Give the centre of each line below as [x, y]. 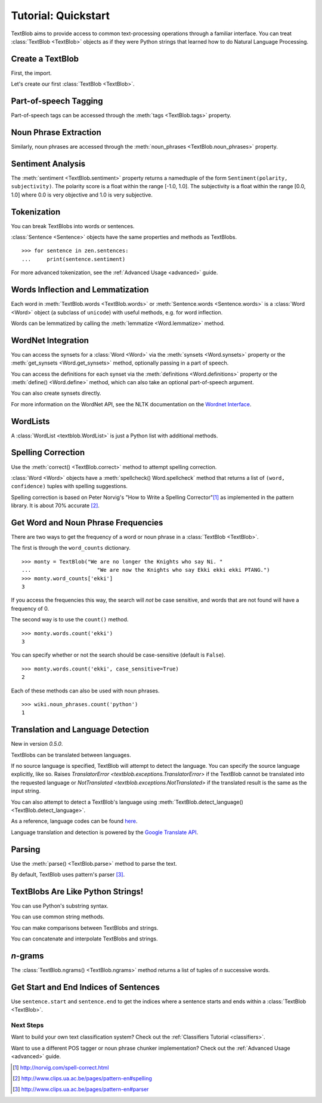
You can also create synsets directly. [56, 393]
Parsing [26, 849]
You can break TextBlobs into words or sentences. [73, 226]
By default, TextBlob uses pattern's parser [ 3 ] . [68, 874]
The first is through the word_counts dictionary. [71, 548]
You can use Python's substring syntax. [60, 906]
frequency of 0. [30, 608]
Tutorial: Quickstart [61, 16]
